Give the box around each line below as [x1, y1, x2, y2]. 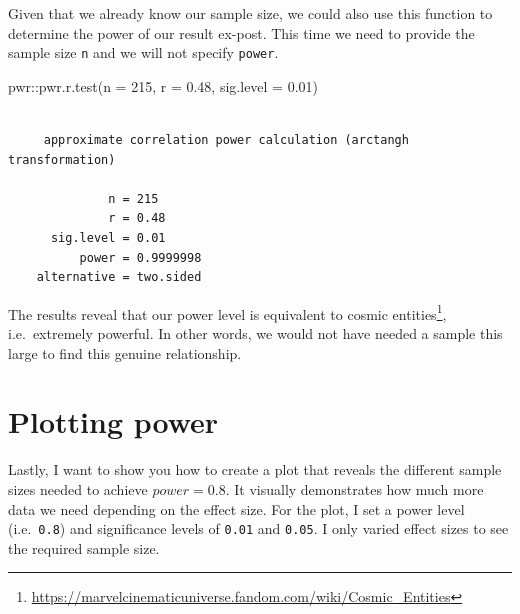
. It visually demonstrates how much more [225, 478, 484, 499]
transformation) [8, 152, 116, 167]
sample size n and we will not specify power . [8, 42, 279, 63]
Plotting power [8, 401, 219, 442]
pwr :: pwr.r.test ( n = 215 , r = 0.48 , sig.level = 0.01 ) [8, 75, 319, 96]
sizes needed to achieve [8, 478, 148, 499]
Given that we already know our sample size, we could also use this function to [8, 3, 493, 23]
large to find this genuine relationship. [8, 342, 242, 363]
